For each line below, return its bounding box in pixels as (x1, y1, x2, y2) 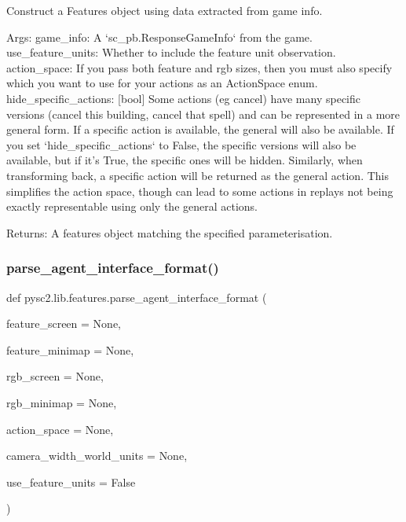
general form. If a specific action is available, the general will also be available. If (6, 121, 394, 138)
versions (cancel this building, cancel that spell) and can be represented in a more (6, 105, 401, 122)
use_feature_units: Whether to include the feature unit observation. (6, 44, 336, 61)
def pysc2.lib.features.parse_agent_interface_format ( (6, 289, 267, 305)
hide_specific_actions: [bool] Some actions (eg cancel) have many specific (6, 90, 360, 106)
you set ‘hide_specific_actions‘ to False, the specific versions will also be (6, 136, 357, 153)
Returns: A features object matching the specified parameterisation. (6, 224, 333, 241)
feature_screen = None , (6, 315, 121, 332)
